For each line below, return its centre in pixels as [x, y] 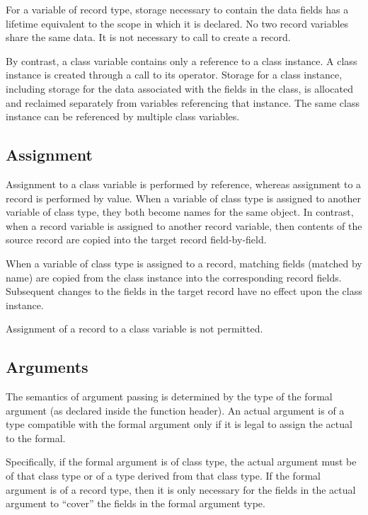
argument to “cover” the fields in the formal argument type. [136, 503]
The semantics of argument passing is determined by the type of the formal [169, 397]
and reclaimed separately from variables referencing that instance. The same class [183, 102]
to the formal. [36, 438]
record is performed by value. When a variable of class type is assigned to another [183, 198]
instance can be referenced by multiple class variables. [123, 116]
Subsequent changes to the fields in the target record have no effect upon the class [184, 291]
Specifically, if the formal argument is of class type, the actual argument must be [181, 462]
